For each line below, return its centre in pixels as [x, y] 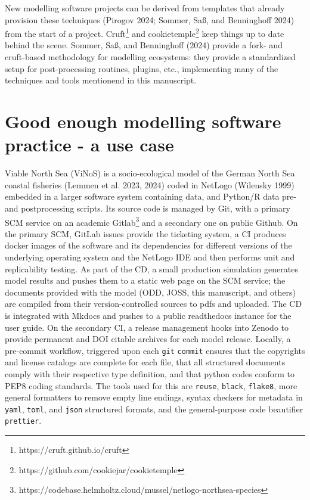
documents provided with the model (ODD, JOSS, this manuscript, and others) [150, 292]
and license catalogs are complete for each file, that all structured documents [145, 362]
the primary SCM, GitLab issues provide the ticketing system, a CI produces [145, 233]
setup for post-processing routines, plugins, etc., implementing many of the [142, 68]
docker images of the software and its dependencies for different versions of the [148, 245]
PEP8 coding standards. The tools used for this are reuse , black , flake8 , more [151, 385]
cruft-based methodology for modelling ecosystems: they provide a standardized [150, 57]
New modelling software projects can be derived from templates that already [145, 8]
